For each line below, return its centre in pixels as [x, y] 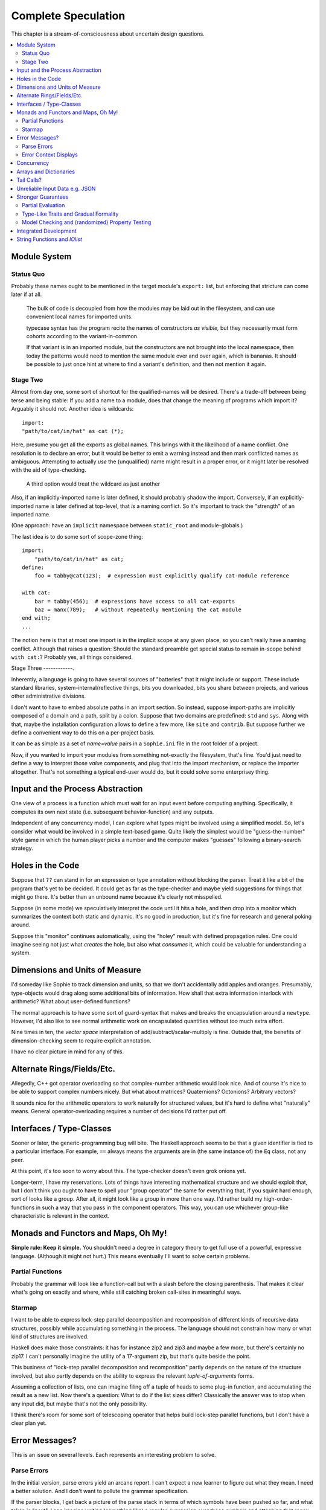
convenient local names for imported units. [79, 316]
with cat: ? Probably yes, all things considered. [72, 657]
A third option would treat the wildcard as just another [93, 484]
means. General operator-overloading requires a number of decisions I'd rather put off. [119, 1111]
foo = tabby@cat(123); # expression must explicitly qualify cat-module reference [162, 576]
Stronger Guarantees [43, 197]
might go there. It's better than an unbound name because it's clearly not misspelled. [117, 897]
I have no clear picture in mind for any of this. [67, 1052]
